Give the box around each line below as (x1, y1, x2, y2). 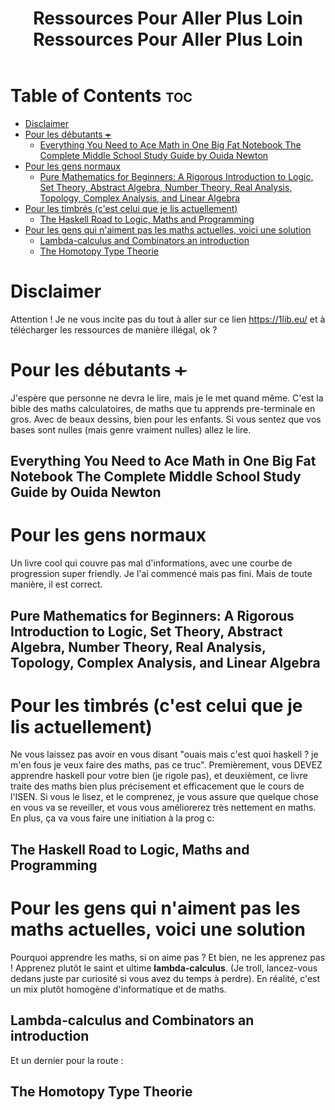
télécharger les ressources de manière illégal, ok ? (10, 323, 218, 336)
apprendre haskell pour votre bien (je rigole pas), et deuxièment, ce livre (10, 770, 308, 782)
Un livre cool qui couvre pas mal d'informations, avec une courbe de (10, 557, 293, 569)
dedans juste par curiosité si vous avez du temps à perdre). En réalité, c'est (10, 972, 321, 984)
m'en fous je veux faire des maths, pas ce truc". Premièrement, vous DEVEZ (10, 759, 323, 771)
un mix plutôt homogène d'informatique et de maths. (10, 983, 227, 995)
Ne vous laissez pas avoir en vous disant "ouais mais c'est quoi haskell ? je (10, 748, 319, 761)
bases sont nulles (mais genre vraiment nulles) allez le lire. (10, 423, 252, 436)
